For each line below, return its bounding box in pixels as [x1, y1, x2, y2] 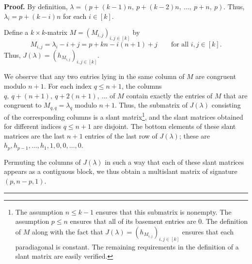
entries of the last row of [85, 130, 157, 140]
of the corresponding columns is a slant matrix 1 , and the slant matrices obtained [4, 110, 243, 122]
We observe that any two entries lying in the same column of [4, 71, 185, 81]
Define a [4, 27, 29, 37]
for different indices [4, 121, 61, 131]
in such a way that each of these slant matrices [105, 156, 244, 167]
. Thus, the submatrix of [114, 100, 188, 110]
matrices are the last [4, 130, 65, 140]
